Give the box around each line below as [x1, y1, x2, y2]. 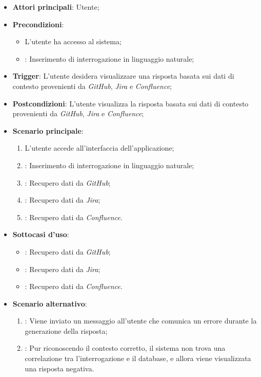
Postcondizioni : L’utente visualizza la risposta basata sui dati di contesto [12, 98, 249, 109]
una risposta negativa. [25, 363, 94, 373]
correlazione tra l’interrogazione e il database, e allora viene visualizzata [25, 353, 251, 364]
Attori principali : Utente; [12, 2, 99, 12]
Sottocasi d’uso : [12, 229, 69, 240]
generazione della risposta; [25, 325, 108, 336]
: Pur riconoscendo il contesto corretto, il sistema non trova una [25, 343, 226, 353]
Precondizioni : [12, 19, 64, 29]
